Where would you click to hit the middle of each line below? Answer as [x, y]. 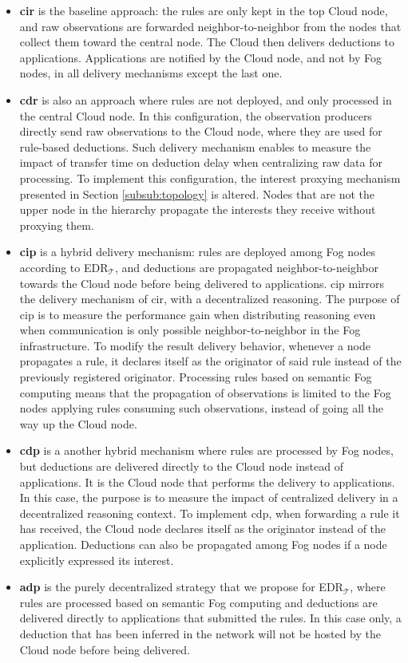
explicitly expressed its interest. [97, 560]
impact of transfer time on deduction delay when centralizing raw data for [201, 162]
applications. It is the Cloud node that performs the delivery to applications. [207, 481]
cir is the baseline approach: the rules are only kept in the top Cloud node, [204, 10]
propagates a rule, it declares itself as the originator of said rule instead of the [210, 361]
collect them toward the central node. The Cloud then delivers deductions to [207, 42]
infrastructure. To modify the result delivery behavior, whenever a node [195, 345]
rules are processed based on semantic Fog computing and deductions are [198, 602]
